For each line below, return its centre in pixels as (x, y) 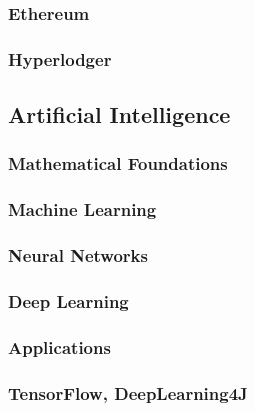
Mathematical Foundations (118, 163)
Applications (59, 346)
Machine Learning (82, 209)
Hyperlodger (60, 58)
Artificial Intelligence (119, 114)
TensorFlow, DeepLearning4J (128, 392)
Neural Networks (78, 255)
